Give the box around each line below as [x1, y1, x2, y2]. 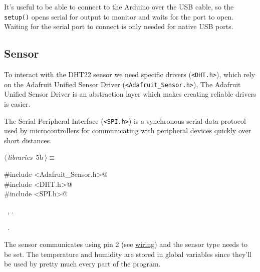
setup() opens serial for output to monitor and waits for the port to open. [4, 11, 234, 22]
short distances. [4, 135, 52, 145]
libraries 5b [8, 152, 44, 162]
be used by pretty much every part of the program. [4, 258, 161, 269]
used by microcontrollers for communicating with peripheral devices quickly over [4, 125, 251, 136]
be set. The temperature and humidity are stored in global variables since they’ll [4, 248, 252, 259]
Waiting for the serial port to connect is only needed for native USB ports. [4, 21, 233, 32]
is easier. [4, 98, 31, 109]
